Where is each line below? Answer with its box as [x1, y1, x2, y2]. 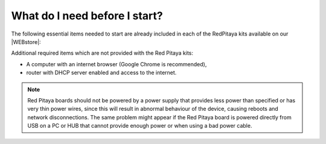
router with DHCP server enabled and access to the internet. [26, 69, 177, 77]
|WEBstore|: [11, 38, 42, 45]
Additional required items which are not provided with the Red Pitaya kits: [11, 49, 193, 57]
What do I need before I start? [11, 9, 163, 22]
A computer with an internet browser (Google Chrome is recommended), [26, 60, 207, 67]
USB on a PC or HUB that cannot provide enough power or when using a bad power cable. [27, 122, 252, 130]
